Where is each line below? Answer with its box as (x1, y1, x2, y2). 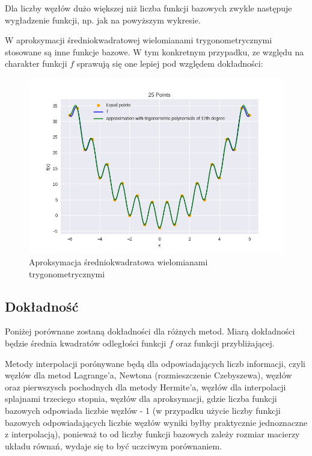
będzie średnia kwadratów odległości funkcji (5, 337, 167, 350)
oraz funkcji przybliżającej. (176, 337, 275, 350)
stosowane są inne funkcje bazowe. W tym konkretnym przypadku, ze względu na (5, 45, 304, 58)
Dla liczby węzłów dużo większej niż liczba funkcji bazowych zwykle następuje (5, 2, 292, 14)
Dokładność (5, 297, 79, 315)
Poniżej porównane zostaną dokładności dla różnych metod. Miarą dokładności (5, 325, 295, 337)
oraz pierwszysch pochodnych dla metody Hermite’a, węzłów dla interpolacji (5, 380, 286, 393)
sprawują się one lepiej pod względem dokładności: (76, 57, 263, 70)
